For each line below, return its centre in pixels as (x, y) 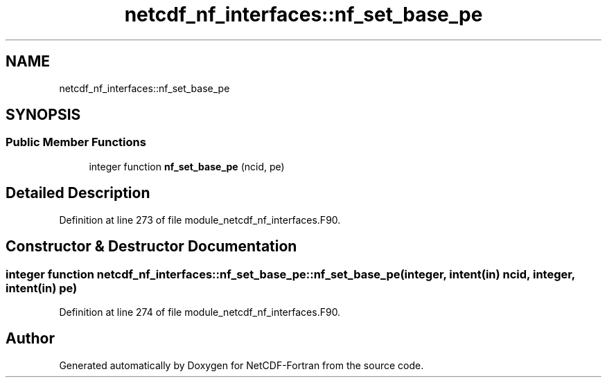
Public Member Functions (76, 142)
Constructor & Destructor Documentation (151, 247)
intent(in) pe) (42, 288)
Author (30, 339)
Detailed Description (78, 193)
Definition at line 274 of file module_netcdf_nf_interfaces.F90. (200, 312)
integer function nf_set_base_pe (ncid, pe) (187, 166)
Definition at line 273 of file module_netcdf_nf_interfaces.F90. (200, 220)
